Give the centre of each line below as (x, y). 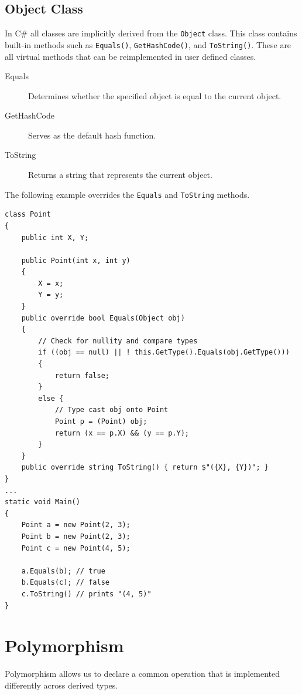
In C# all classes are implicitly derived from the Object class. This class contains (151, 33)
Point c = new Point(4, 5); (76, 548)
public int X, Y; (55, 237)
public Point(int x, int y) (76, 260)
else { (51, 398)
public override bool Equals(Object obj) (103, 318)
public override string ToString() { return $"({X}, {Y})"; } (145, 468)
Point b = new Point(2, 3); (76, 536)
